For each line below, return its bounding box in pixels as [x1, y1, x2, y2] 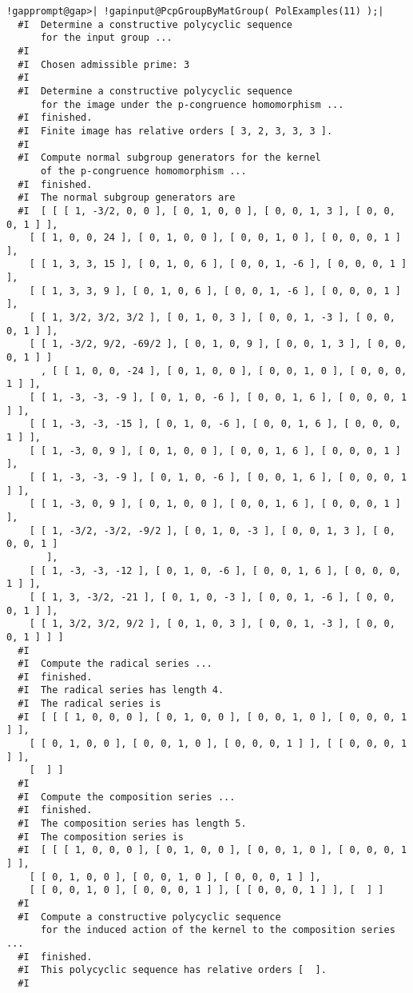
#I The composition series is [18, 831, 184, 843]
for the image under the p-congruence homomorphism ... [40, 98, 344, 110]
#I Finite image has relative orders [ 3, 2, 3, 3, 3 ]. [18, 125, 333, 137]
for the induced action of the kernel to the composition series [40, 924, 395, 936]
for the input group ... [40, 32, 173, 44]
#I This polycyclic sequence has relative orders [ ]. [18, 964, 327, 976]
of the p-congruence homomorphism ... [40, 165, 247, 177]
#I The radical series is [18, 698, 161, 710]
